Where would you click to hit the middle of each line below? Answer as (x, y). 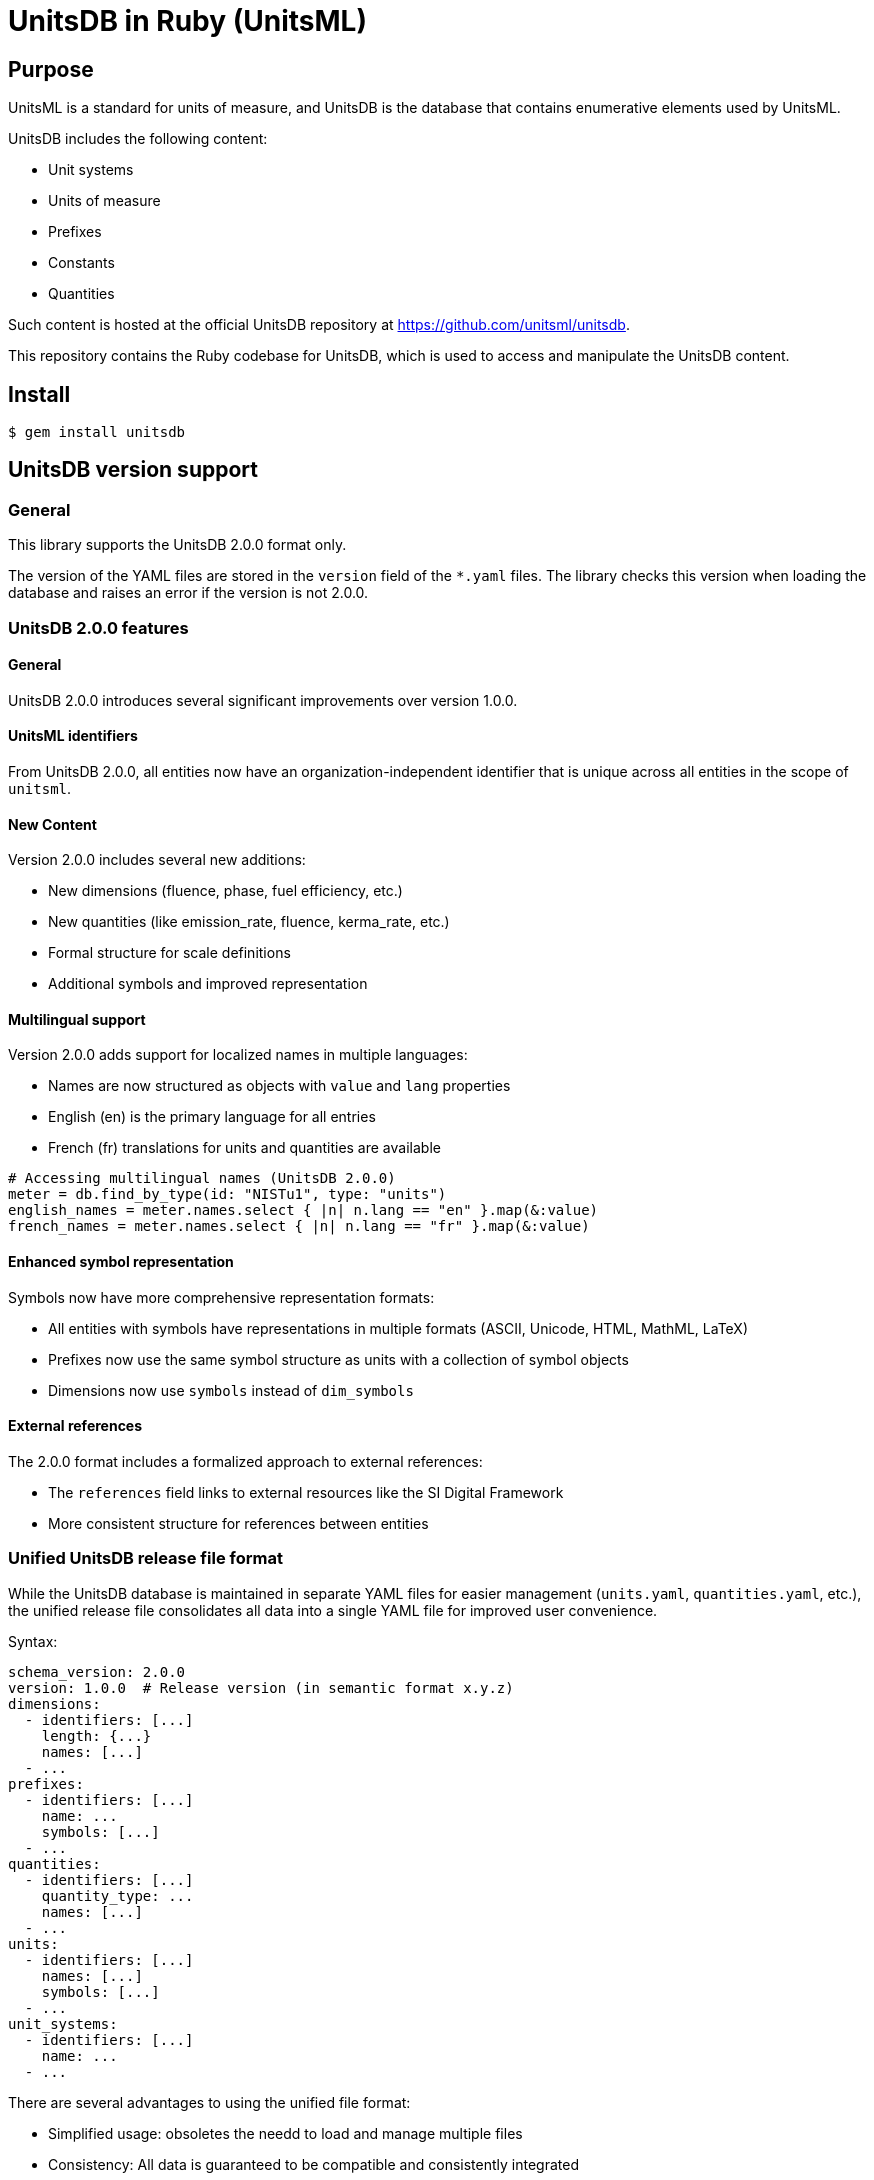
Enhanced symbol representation (121, 1262)
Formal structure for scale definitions (169, 953)
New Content (52, 824)
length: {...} (96, 1735)
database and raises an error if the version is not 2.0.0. (188, 593)
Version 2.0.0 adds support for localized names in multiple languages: (238, 1055)
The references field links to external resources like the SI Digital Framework (306, 1492)
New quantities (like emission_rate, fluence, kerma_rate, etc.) (249, 922)
